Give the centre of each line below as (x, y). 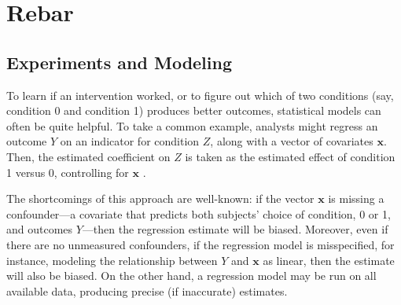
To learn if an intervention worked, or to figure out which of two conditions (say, (200, 95)
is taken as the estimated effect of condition (290, 156)
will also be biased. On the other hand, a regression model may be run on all (191, 276)
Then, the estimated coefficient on (88, 156)
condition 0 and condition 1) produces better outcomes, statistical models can (194, 110)
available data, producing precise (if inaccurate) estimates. (147, 290)
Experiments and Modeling (120, 62)
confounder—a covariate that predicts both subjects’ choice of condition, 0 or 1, (199, 213)
